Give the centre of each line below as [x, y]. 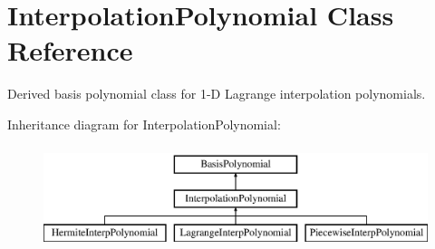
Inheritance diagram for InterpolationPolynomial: [144, 124]
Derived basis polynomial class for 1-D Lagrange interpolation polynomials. [217, 94]
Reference [70, 50]
